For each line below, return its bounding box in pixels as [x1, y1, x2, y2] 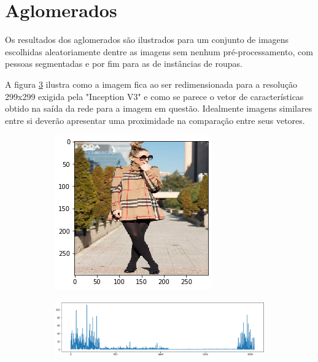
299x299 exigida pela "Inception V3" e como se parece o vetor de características [5, 90, 304, 102]
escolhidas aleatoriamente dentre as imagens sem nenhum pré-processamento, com [5, 45, 313, 58]
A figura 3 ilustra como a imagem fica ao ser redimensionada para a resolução [5, 77, 298, 90]
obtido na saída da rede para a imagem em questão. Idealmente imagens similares [5, 102, 312, 115]
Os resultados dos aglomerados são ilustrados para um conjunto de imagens [5, 33, 289, 46]
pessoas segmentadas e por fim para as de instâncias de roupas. [5, 57, 242, 70]
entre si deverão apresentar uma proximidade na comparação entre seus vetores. [5, 114, 305, 126]
